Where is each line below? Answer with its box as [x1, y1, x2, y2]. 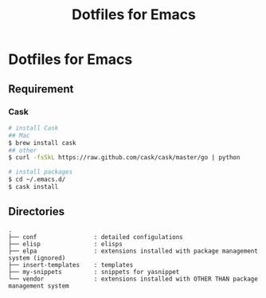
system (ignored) [8, 253, 66, 262]
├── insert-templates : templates [8, 261, 134, 269]
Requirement [8, 82, 74, 96]
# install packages [8, 168, 73, 176]
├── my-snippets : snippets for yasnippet [8, 268, 180, 276]
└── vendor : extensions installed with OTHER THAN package [8, 275, 259, 283]
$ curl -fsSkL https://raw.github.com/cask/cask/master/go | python [8, 154, 241, 162]
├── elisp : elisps [8, 240, 123, 248]
